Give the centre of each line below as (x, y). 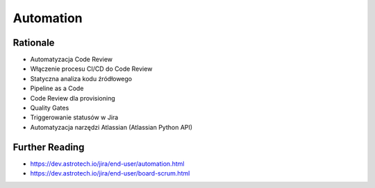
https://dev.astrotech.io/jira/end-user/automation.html (107, 164)
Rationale (34, 43)
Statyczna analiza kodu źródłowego (81, 78)
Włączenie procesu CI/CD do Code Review (91, 69)
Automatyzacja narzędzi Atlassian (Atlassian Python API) (111, 127)
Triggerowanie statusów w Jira (74, 117)
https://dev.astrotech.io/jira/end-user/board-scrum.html (110, 173)
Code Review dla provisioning (73, 98)
